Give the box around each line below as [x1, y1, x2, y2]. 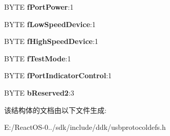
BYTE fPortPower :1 [4, 2, 74, 12]
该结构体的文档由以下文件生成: [4, 104, 107, 115]
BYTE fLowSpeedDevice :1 [4, 18, 96, 29]
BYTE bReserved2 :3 [4, 87, 74, 98]
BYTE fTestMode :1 [4, 53, 71, 63]
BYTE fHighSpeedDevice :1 [4, 36, 98, 47]
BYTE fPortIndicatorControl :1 [4, 70, 112, 81]
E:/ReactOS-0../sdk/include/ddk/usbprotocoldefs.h [4, 122, 166, 132]
